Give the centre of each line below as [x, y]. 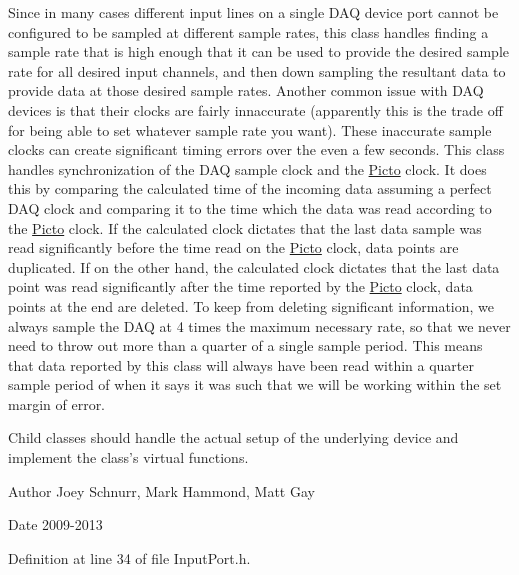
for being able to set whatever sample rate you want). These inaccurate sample [250, 129]
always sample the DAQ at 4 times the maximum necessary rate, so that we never [259, 325]
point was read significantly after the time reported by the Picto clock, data [240, 286]
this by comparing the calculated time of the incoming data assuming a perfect [250, 188]
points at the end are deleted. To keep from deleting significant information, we [251, 305]
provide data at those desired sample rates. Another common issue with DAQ [246, 90]
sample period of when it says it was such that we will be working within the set [255, 384]
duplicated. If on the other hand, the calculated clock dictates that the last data [254, 266]
